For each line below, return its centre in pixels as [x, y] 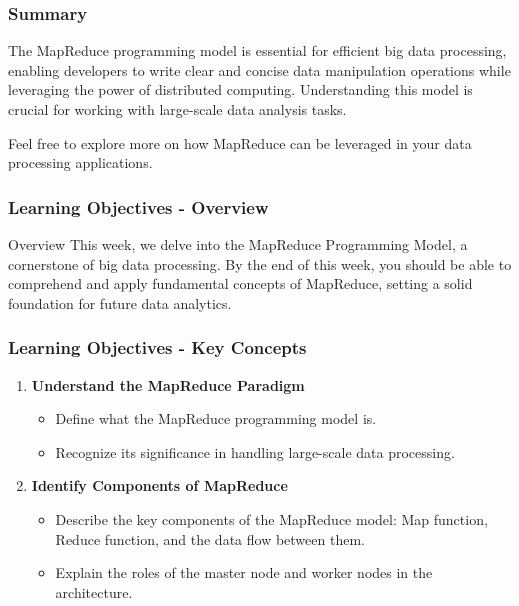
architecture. [94, 591]
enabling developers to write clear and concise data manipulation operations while [259, 69]
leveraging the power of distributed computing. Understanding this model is [240, 89]
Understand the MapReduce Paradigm [168, 384]
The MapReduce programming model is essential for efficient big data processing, [257, 50]
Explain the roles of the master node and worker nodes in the [244, 572]
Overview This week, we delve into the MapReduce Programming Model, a [238, 244]
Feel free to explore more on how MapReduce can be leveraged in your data [240, 142]
